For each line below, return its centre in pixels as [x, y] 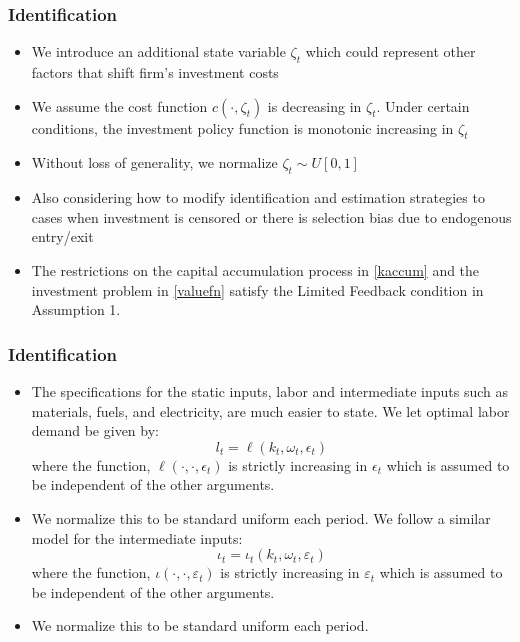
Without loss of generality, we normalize [154, 162]
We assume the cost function [119, 105]
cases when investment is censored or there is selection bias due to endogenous [271, 216]
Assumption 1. [76, 309]
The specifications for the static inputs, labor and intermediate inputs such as [270, 390]
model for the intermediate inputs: [137, 537]
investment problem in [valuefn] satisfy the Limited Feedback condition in [257, 289]
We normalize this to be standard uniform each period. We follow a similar [261, 517]
